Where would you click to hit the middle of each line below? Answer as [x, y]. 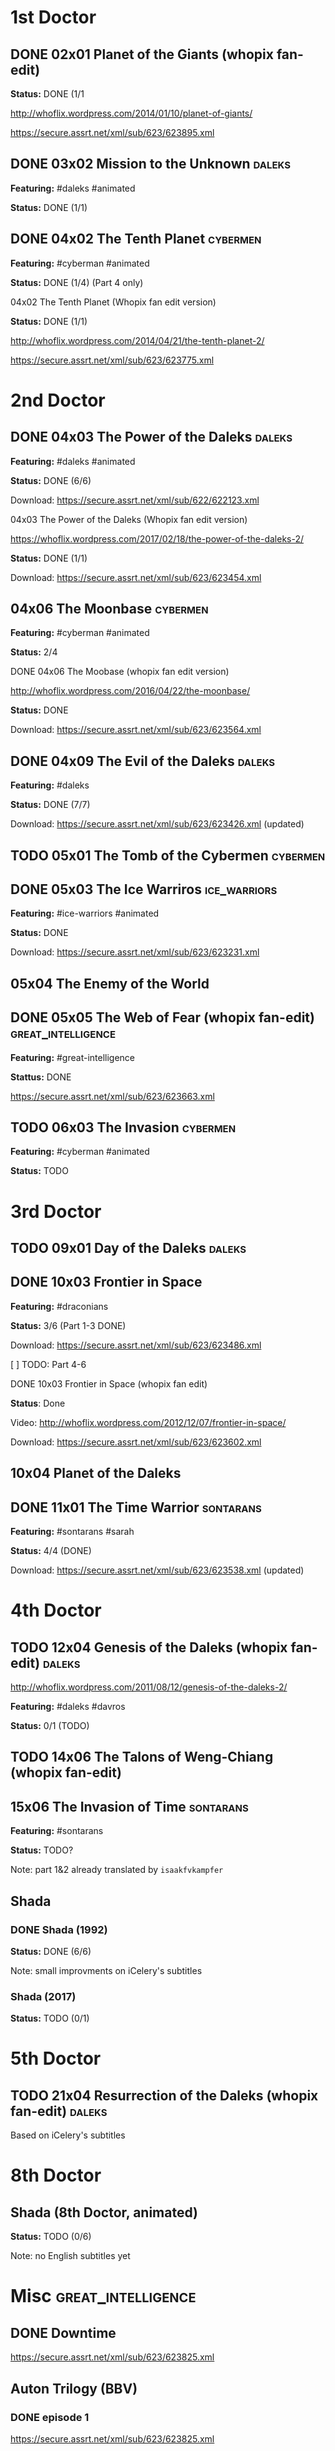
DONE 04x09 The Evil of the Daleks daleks [143, 761]
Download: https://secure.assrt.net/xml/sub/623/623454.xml [136, 577]
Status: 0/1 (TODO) [50, 1726]
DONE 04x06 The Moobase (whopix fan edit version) [120, 672]
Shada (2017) [43, 1996]
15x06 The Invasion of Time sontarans [129, 1806]
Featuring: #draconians [59, 1306]
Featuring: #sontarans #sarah [72, 1532]
